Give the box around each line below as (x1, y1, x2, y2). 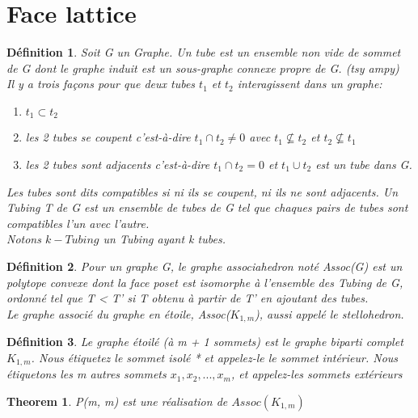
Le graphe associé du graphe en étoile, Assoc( (6, 305, 230, 322)
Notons (6, 230, 41, 247)
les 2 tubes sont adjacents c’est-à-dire (25, 155, 210, 172)
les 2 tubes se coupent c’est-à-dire (25, 129, 191, 146)
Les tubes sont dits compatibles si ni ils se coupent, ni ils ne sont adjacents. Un (6, 183, 399, 200)
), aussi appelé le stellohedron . (255, 305, 404, 322)
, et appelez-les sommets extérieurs (230, 365, 403, 382)
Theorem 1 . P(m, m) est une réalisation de (6, 392, 228, 409)
